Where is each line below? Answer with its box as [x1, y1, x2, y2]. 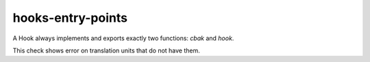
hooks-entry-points [12, 10, 128, 25]
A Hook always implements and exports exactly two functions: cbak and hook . [12, 34, 234, 42]
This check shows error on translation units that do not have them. [12, 46, 200, 55]
